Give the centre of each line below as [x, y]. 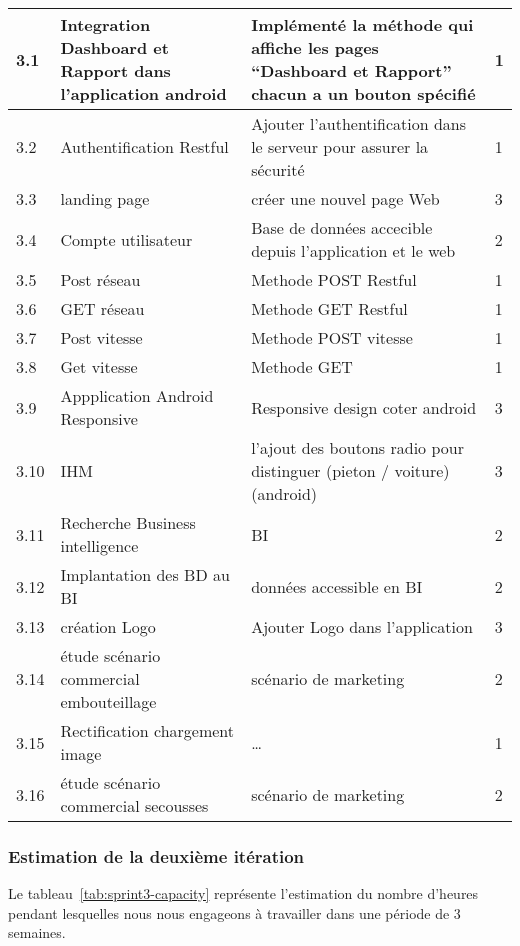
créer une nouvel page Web [345, 198]
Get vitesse [99, 366]
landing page [105, 198]
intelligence [99, 545]
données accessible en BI [337, 586]
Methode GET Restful [329, 308]
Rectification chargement [147, 730]
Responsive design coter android [364, 407]
